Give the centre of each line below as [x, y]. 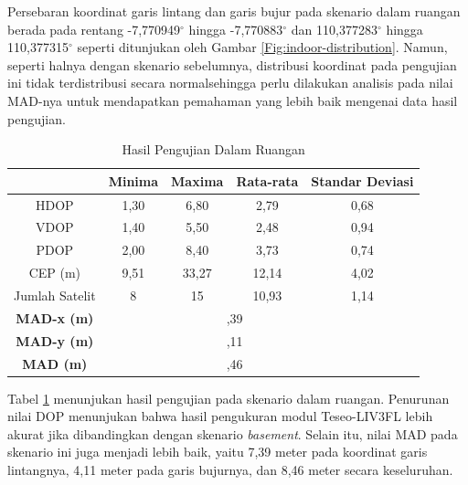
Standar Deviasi [362, 180]
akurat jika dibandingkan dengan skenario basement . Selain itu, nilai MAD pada [233, 433]
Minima [133, 180]
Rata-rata [267, 180]
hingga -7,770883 [236, 29]
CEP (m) [55, 273]
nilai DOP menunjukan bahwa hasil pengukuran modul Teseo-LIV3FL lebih [220, 416]
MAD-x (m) [55, 317]
